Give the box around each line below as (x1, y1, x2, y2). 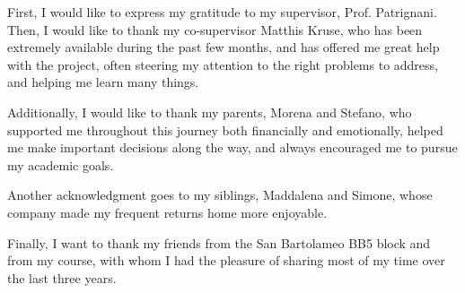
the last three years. (7, 268, 117, 287)
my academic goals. (7, 155, 114, 174)
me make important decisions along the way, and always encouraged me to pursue (7, 138, 458, 157)
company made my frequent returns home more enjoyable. (7, 203, 328, 221)
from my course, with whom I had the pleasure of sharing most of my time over (7, 251, 445, 270)
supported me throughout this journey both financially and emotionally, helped (7, 120, 443, 139)
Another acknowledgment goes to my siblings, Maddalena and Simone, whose (7, 185, 433, 204)
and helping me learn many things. (7, 73, 199, 91)
